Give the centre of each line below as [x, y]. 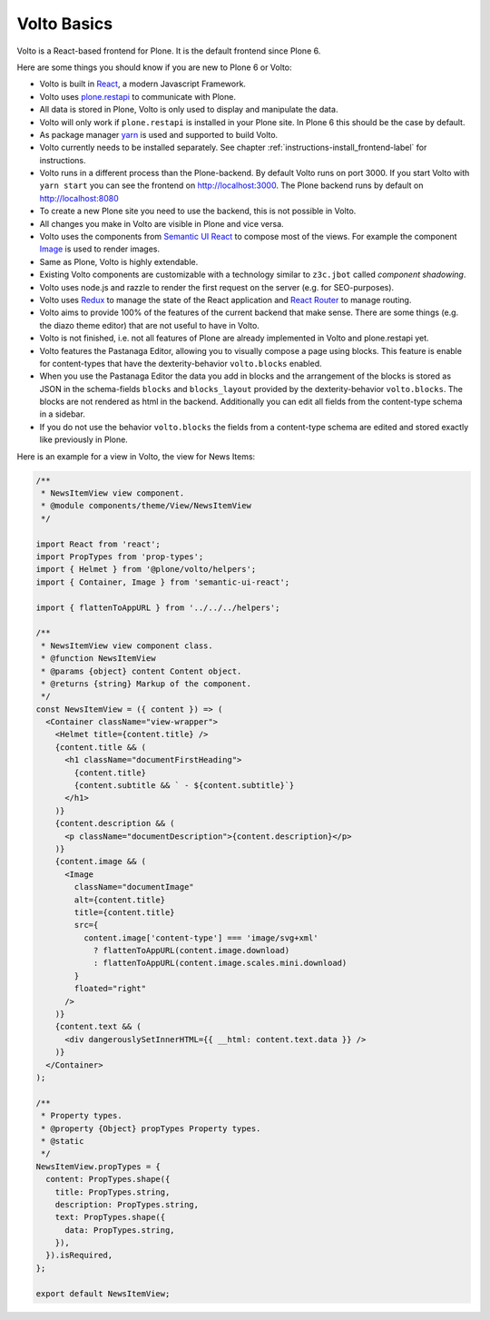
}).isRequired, [79, 1256]
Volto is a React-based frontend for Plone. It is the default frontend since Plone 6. [169, 51]
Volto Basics [65, 24]
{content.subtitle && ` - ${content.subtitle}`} [184, 786]
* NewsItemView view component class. [127, 645]
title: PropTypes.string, [113, 1192]
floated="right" [110, 989]
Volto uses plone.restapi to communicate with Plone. [137, 96]
